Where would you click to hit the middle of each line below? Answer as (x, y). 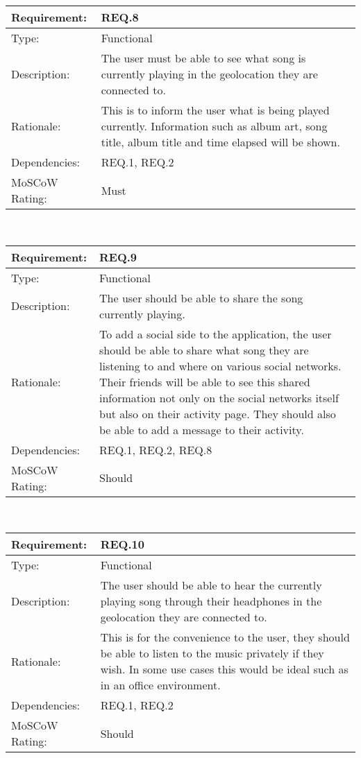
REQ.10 (122, 544)
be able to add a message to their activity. (202, 429)
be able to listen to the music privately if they (212, 653)
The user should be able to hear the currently (211, 585)
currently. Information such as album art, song (214, 126)
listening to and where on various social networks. (220, 365)
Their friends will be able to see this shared (205, 381)
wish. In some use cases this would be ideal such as (224, 669)
